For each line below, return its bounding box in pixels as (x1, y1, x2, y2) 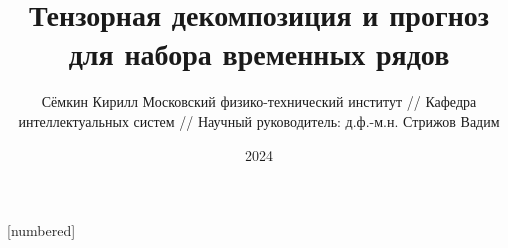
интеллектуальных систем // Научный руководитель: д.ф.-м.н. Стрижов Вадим (18, 110, 500, 131)
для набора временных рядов (68, 33, 450, 74)
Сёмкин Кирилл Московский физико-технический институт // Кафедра (41, 91, 477, 112)
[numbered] (7, 220, 76, 241)
